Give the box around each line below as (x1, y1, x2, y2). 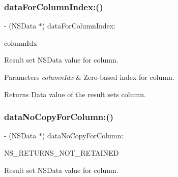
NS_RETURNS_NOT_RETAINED (4, 147, 119, 158)
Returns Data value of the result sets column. (4, 88, 146, 99)
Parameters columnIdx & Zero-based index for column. (4, 72, 174, 82)
